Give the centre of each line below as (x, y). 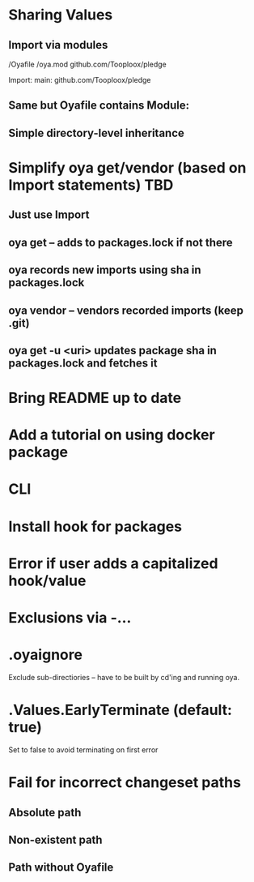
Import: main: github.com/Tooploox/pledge (80, 80)
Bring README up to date (95, 398)
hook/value (47, 580)
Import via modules (58, 45)
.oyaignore (46, 655)
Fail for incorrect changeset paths (125, 783)
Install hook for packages (95, 527)
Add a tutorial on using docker (112, 435)
